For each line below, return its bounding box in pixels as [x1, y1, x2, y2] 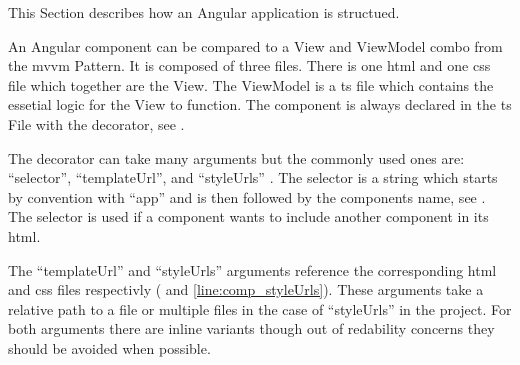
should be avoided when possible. [8, 337, 211, 358]
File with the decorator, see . [8, 113, 185, 134]
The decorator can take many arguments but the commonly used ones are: [8, 147, 465, 168]
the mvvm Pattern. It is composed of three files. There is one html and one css [8, 55, 491, 76]
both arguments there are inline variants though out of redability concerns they [8, 318, 495, 339]
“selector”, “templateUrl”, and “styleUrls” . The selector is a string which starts [8, 167, 498, 188]
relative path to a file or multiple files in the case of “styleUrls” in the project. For [8, 298, 512, 319]
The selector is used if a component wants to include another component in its [8, 206, 489, 227]
